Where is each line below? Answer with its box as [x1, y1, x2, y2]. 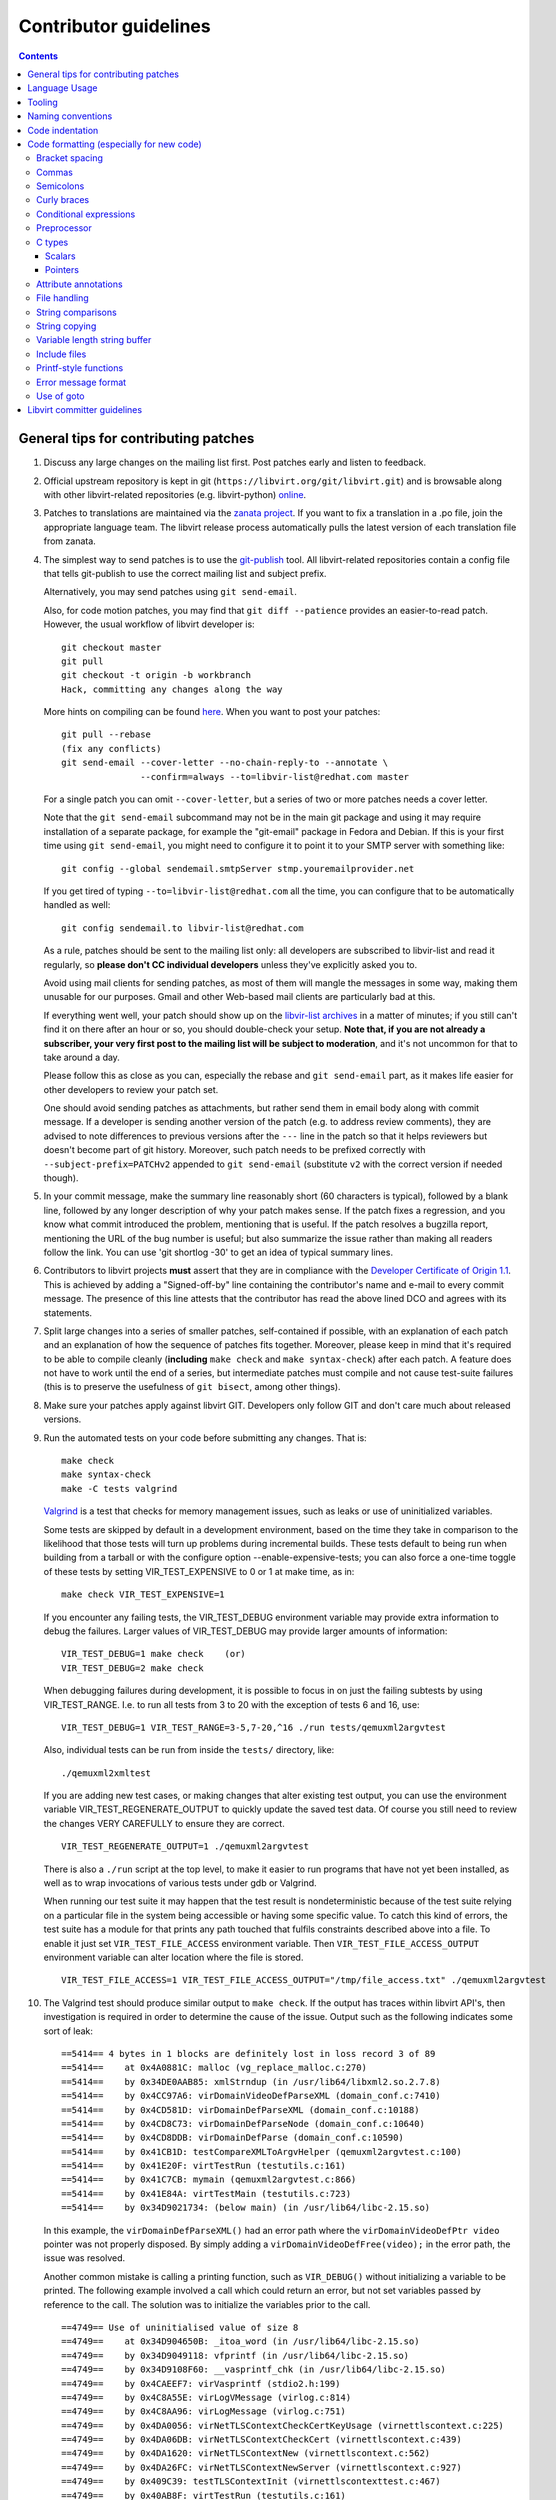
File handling [36, 292, 89, 304]
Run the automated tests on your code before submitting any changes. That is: [43, 1431, 367, 1444]
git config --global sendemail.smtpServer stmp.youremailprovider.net [61, 863, 415, 874]
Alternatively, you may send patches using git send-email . [43, 586, 297, 598]
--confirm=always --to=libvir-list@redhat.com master [140, 771, 410, 782]
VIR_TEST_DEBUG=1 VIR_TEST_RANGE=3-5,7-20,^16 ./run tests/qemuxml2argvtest [61, 1721, 447, 1733]
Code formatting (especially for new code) [27, 138, 202, 150]
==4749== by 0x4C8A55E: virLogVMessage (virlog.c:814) [61, 2391, 352, 2403]
